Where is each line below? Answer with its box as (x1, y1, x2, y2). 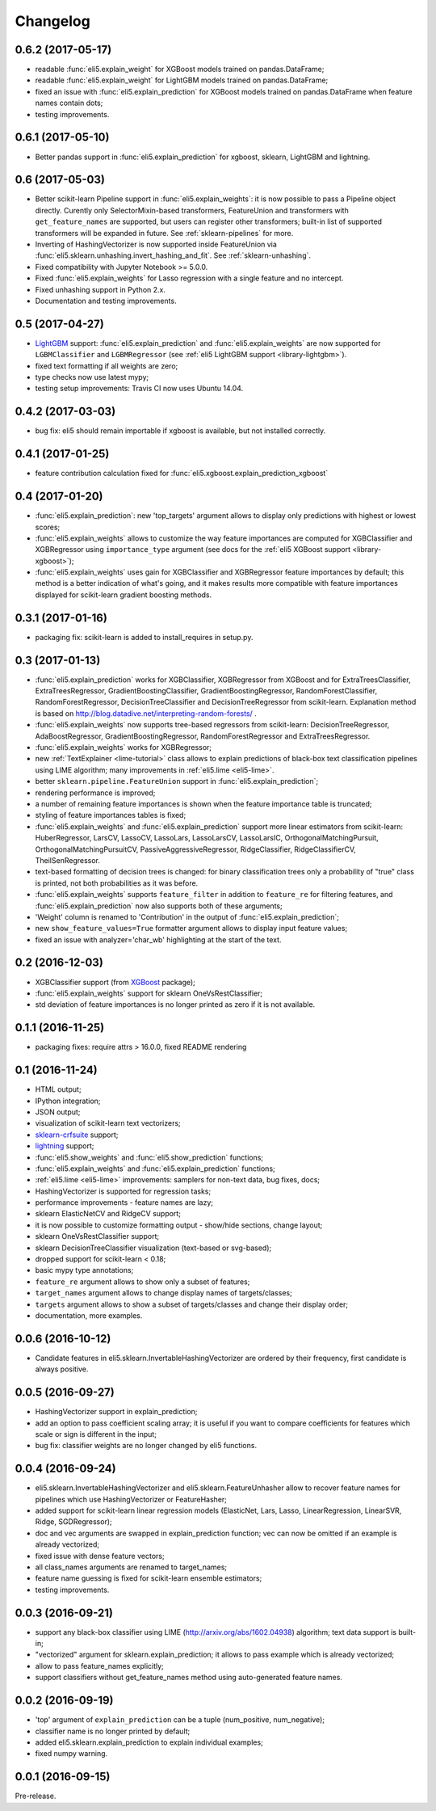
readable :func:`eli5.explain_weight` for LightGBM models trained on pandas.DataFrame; (35, 75, 329, 85)
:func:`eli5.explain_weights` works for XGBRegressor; (35, 743, 212, 752)
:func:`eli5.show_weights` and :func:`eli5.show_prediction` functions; (35, 1152, 264, 1162)
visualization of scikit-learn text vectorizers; (35, 1118, 181, 1128)
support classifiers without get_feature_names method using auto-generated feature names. (35, 1673, 343, 1683)
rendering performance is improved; (35, 788, 156, 798)
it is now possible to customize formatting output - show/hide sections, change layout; (35, 1220, 323, 1230)
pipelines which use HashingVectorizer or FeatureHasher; (35, 1494, 228, 1504)
